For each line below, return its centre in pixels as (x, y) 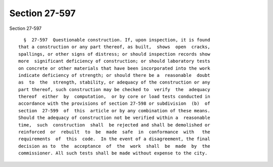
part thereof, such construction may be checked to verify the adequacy (114, 89)
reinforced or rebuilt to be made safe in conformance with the (114, 132)
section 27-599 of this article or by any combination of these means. (114, 111)
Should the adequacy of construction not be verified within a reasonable (114, 118)
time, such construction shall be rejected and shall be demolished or (114, 125)
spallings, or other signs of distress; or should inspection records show (114, 54)
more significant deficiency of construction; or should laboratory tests (114, 61)
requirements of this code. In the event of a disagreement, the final (114, 139)
